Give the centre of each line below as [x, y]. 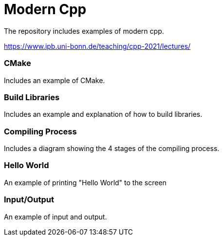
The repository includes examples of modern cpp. [84, 31]
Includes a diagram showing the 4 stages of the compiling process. [112, 148]
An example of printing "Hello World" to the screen [85, 182]
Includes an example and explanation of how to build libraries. [103, 114]
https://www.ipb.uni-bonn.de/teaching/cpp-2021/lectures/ [97, 46]
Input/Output [29, 200]
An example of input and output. [56, 217]
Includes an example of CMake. [55, 80]
